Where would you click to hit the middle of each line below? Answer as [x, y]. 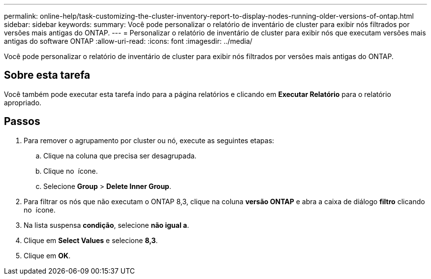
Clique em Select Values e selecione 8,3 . [91, 240]
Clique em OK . [47, 255]
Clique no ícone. [71, 171]
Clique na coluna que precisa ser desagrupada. [120, 155]
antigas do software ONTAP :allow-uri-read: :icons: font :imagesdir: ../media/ [128, 41]
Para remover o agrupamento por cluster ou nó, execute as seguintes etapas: [149, 140]
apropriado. [23, 102]
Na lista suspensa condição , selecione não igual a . [107, 225]
